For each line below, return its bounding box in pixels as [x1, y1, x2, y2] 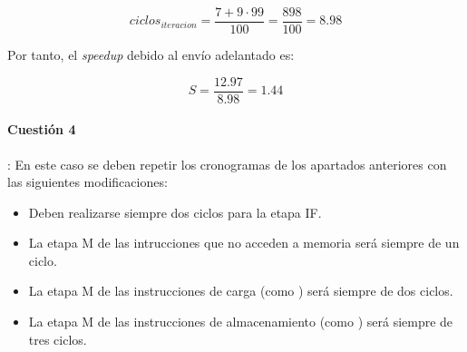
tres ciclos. [28, 329, 87, 348]
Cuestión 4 [7, 120, 76, 139]
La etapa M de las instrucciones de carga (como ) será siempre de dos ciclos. [28, 281, 453, 300]
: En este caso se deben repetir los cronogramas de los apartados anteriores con [7, 154, 447, 173]
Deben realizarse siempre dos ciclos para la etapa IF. [28, 202, 322, 221]
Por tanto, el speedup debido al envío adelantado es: [7, 45, 295, 64]
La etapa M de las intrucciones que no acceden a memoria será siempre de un [28, 233, 460, 252]
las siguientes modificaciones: [7, 172, 168, 191]
